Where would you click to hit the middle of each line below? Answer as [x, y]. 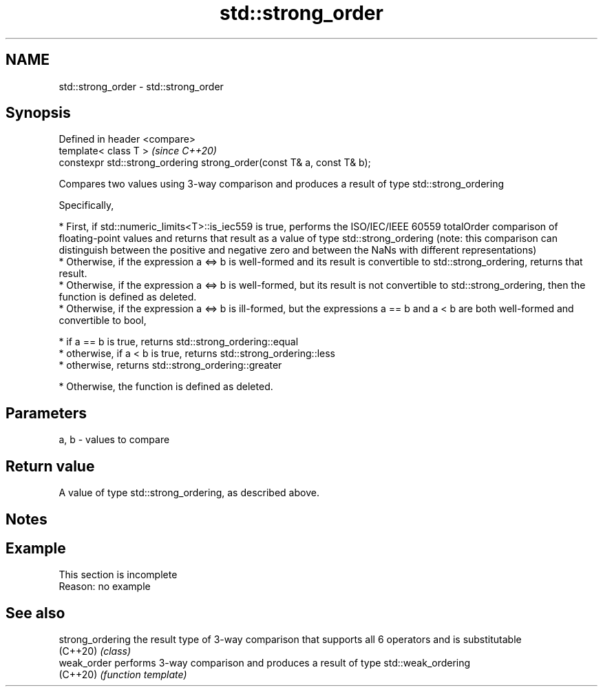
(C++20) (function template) [123, 675]
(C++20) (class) [95, 651]
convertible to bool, [103, 320]
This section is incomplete [118, 575]
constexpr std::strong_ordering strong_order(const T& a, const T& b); [215, 163]
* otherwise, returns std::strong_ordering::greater [170, 365]
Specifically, [86, 205]
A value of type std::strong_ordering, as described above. [189, 493]
